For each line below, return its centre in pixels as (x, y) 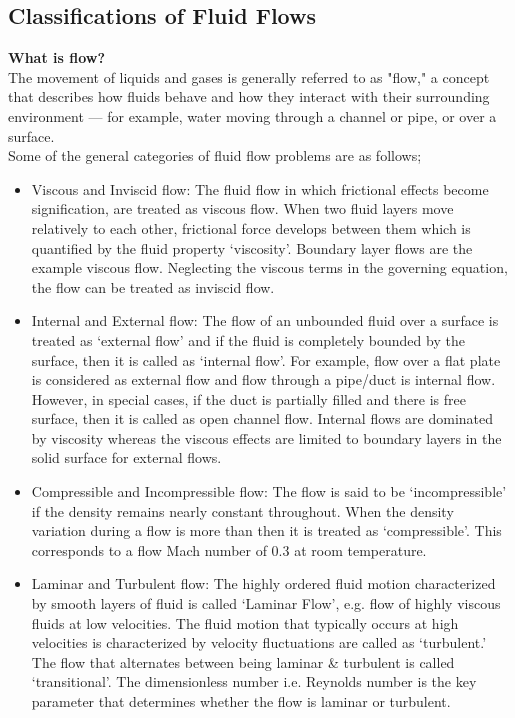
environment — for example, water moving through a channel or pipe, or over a (252, 115)
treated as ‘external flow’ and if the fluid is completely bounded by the (248, 339)
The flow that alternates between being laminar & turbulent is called (243, 661)
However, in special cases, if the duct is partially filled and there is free (248, 398)
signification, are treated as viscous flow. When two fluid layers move (242, 208)
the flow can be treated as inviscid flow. (153, 286)
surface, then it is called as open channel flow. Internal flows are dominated (262, 418)
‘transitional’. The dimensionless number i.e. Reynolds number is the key (254, 681)
